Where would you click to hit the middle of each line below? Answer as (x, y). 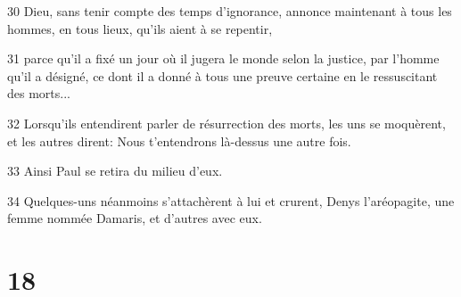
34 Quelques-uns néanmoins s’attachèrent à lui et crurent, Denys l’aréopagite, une (231, 200)
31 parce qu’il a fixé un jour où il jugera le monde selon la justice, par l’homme (223, 58)
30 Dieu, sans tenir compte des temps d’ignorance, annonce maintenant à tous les (230, 11)
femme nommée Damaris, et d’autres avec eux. (135, 218)
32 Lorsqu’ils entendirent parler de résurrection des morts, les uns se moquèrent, (226, 123)
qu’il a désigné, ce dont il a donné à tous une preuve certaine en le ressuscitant (222, 75)
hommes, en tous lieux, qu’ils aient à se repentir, (140, 28)
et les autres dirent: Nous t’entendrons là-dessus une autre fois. (179, 140)
